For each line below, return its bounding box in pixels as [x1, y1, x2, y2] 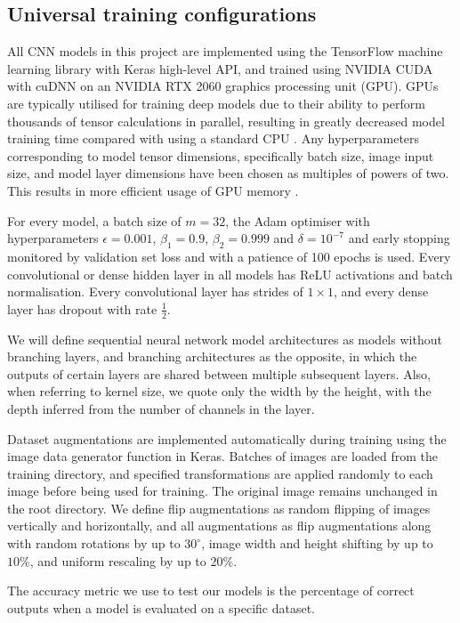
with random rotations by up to [7, 534, 181, 553]
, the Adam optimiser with [225, 211, 370, 230]
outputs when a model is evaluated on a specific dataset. [7, 598, 316, 617]
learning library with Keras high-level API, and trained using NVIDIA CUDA [7, 59, 433, 77]
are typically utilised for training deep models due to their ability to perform [7, 93, 425, 112]
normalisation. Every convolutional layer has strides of [7, 282, 303, 301]
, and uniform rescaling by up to [29, 551, 206, 570]
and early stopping [348, 229, 450, 247]
